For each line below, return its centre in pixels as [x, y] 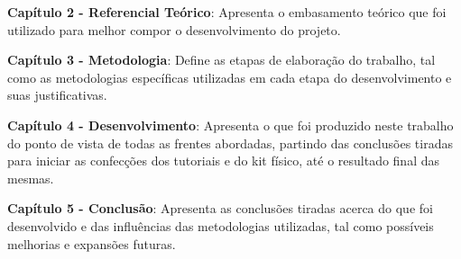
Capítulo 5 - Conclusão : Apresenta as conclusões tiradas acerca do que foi [220, 208]
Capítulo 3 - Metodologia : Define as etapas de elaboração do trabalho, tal [221, 60]
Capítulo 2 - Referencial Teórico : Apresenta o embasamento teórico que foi [227, 12]
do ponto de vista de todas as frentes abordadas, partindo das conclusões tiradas [230, 143]
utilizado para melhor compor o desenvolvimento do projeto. [174, 29]
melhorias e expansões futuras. [92, 243]
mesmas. [31, 178]
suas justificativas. [57, 95]
